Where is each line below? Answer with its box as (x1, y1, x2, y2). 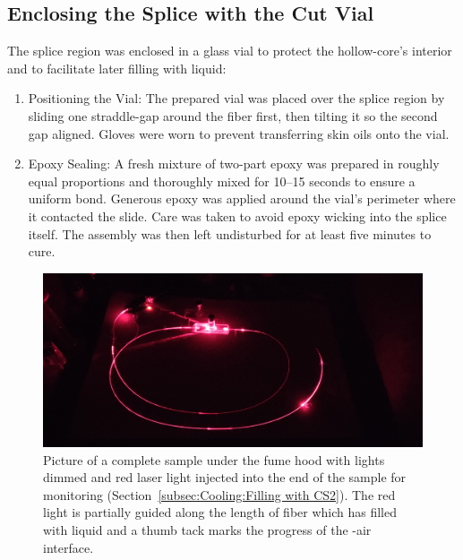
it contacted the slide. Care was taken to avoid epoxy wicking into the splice (28, 206, 447, 225)
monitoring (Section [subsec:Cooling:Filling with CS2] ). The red (43, 485, 396, 504)
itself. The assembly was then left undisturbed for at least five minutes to (28, 224, 432, 243)
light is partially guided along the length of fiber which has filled (43, 503, 398, 521)
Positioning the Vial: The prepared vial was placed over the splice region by (28, 89, 445, 108)
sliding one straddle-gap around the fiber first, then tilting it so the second (28, 106, 438, 125)
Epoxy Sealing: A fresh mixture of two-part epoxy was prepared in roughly (28, 154, 440, 173)
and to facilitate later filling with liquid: (7, 58, 227, 77)
